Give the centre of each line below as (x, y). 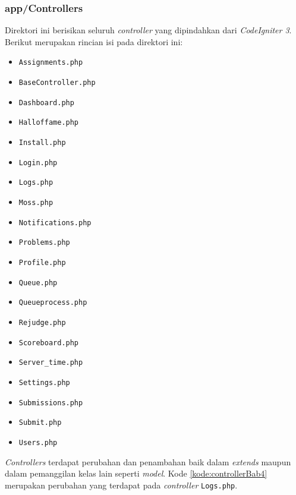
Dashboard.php (46, 103)
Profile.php (42, 262)
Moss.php (36, 203)
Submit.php (40, 423)
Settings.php (44, 382)
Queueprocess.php (53, 303)
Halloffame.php (49, 123)
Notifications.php (55, 223)
